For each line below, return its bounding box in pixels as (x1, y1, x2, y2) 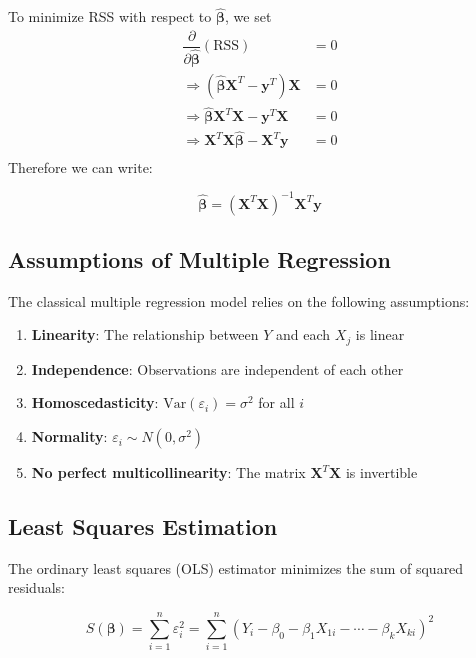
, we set (225, 6, 272, 27)
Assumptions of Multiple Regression (8, 244, 391, 275)
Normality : (31, 426, 108, 447)
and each (276, 324, 331, 345)
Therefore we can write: (8, 156, 153, 177)
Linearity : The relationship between (31, 324, 259, 345)
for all (258, 392, 295, 413)
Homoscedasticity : (31, 392, 159, 413)
